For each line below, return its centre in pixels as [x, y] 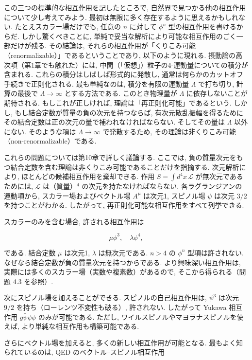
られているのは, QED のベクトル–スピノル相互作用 [84, 352]
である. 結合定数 [30, 252]
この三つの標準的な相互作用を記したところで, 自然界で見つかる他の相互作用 [125, 7]
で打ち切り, [216, 83]
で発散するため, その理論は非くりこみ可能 [169, 131]
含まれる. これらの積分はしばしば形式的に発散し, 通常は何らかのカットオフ [124, 74]
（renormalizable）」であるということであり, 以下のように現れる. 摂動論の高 [123, 55]
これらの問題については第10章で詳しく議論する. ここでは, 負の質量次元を [120, 157]
